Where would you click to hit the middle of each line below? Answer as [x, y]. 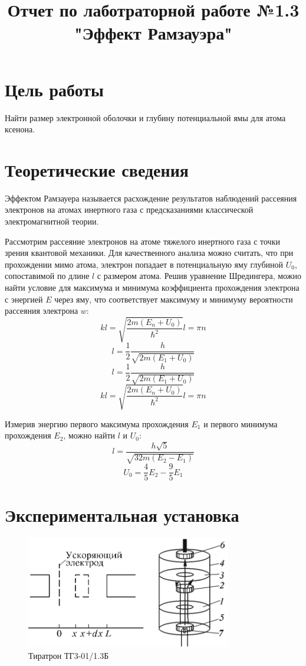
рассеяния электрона [42, 311]
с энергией [24, 299]
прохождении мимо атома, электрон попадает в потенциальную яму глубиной [144, 264]
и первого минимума [241, 423]
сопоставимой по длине [47, 276]
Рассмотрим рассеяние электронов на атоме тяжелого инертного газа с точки [142, 241]
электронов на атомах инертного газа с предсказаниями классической [129, 209]
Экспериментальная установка [122, 515]
